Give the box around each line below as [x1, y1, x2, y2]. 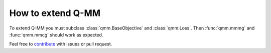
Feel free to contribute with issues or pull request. [9, 41, 112, 47]
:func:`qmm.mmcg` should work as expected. [9, 31, 103, 37]
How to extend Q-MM [9, 7, 101, 18]
